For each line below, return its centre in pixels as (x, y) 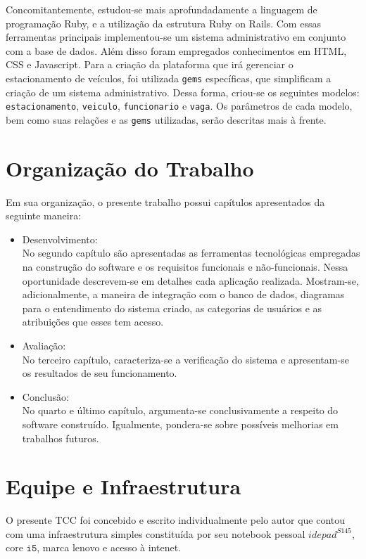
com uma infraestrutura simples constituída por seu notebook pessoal (156, 533)
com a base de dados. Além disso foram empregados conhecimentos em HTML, (176, 50)
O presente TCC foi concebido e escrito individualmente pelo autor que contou (176, 520)
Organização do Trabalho (130, 168)
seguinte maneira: (44, 216)
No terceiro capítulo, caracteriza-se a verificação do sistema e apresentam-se (185, 359)
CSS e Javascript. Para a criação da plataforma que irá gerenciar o (150, 64)
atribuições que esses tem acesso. (93, 322)
